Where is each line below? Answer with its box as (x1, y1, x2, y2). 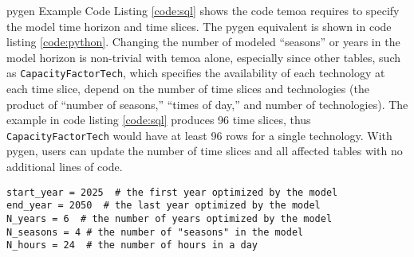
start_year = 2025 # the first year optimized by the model (6, 186, 338, 198)
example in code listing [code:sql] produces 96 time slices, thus (6, 111, 311, 128)
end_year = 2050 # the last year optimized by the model (6, 200, 321, 212)
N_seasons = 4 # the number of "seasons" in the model (6, 226, 304, 238)
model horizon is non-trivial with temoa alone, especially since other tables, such (6, 49, 400, 65)
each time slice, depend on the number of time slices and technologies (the (6, 80, 369, 97)
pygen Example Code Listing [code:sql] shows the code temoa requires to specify (6, 2, 400, 18)
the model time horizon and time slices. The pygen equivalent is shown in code (6, 18, 392, 34)
